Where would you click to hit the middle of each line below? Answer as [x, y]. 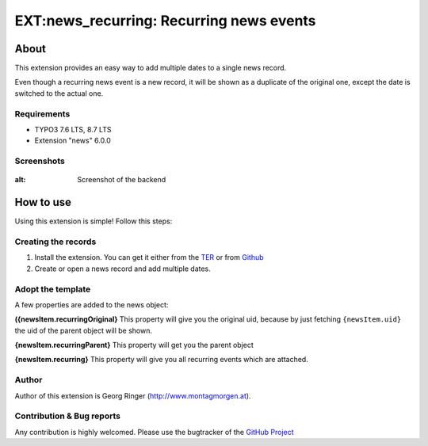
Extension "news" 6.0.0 [73, 141]
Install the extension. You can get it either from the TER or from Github [149, 257]
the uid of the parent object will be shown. [84, 330]
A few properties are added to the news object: [92, 304]
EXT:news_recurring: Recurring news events [165, 21]
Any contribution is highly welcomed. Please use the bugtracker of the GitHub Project [154, 432]
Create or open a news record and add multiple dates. [123, 269]
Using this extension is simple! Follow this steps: [94, 221]
